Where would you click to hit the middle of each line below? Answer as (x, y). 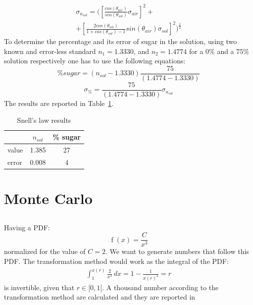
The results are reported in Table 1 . (59, 103)
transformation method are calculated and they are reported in (100, 297)
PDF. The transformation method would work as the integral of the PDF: (116, 261)
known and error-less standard (50, 51)
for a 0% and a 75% (219, 51)
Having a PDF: (27, 227)
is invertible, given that (39, 287)
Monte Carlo (48, 198)
